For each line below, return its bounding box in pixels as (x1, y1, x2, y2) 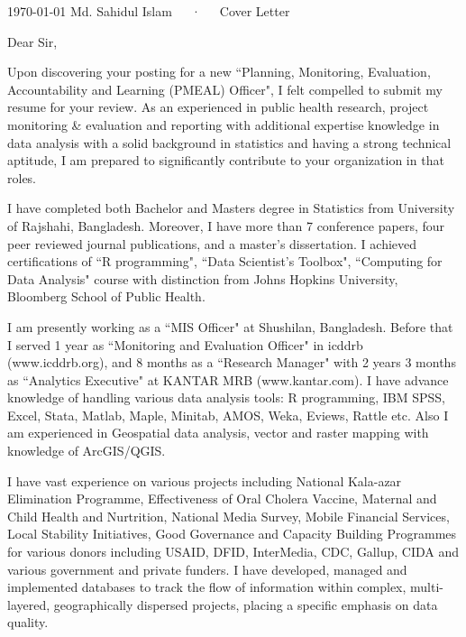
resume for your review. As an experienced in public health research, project (7, 97, 429, 116)
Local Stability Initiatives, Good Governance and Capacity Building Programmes (7, 524, 457, 543)
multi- (410, 577, 444, 596)
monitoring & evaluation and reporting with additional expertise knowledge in (7, 115, 440, 134)
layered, (7, 595, 50, 614)
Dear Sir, (7, 32, 58, 51)
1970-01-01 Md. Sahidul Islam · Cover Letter (7, 2, 290, 20)
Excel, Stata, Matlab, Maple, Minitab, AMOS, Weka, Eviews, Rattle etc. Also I (7, 405, 449, 424)
